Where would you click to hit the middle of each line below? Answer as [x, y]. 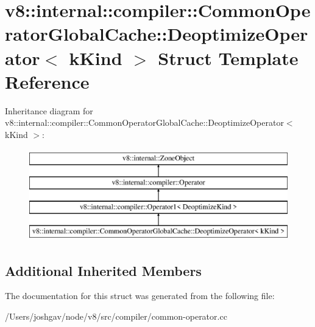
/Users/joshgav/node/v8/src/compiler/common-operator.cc [116, 316]
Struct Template [228, 57]
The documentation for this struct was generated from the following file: [140, 296]
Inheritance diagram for [49, 110]
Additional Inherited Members [103, 270]
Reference [47, 81]
